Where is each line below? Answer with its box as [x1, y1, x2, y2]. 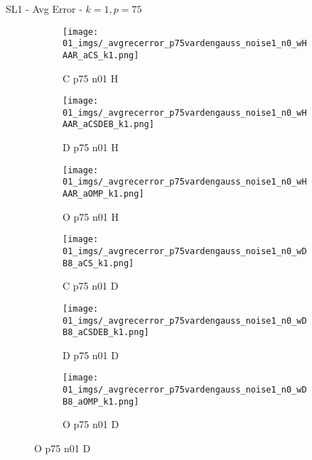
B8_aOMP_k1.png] [63, 396, 139, 407]
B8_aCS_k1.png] [63, 258, 134, 268]
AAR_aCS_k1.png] [63, 50, 139, 60]
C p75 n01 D [63, 278, 119, 293]
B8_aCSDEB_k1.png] [63, 327, 149, 338]
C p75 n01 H [63, 70, 119, 85]
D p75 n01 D [63, 347, 119, 362]
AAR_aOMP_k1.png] [63, 189, 144, 199]
